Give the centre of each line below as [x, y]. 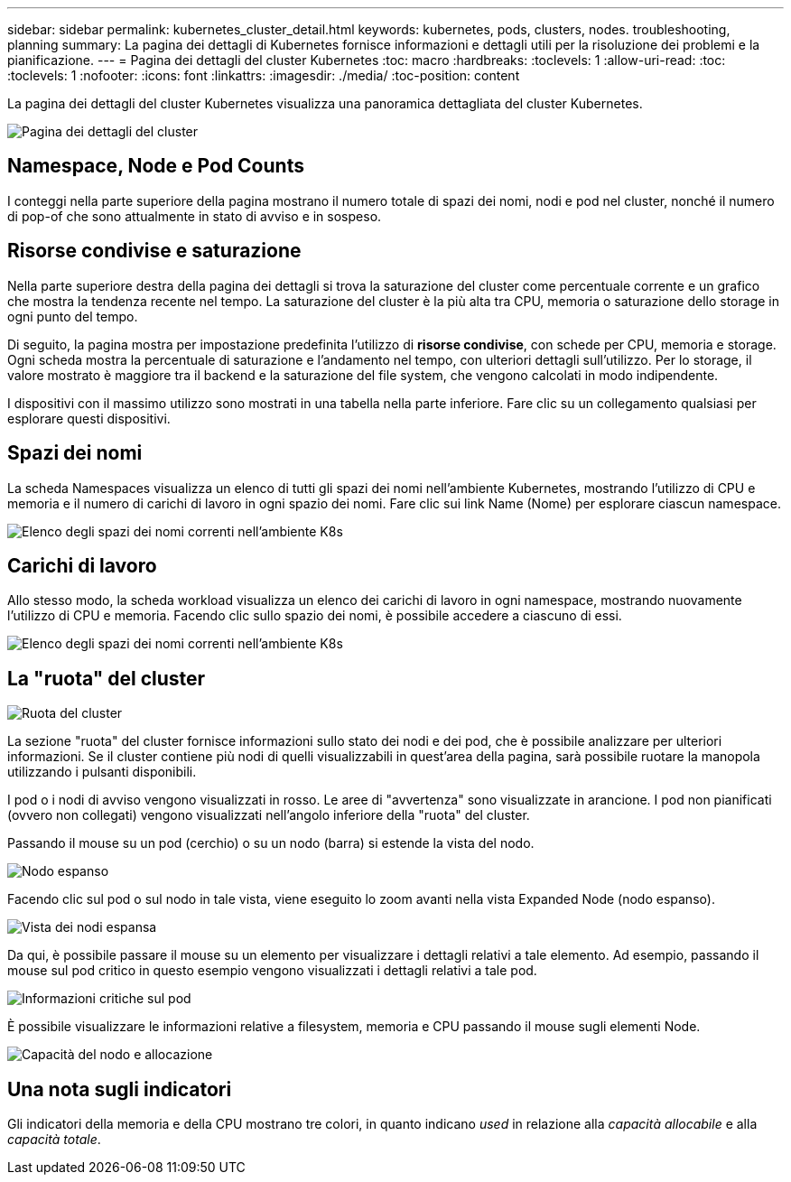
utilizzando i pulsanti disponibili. [102, 772]
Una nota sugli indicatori [120, 1089]
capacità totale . [54, 1140]
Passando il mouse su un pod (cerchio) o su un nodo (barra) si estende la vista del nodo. [271, 843]
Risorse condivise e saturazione [154, 251]
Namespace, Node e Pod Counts [156, 166]
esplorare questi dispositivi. [89, 418]
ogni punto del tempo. [73, 316]
